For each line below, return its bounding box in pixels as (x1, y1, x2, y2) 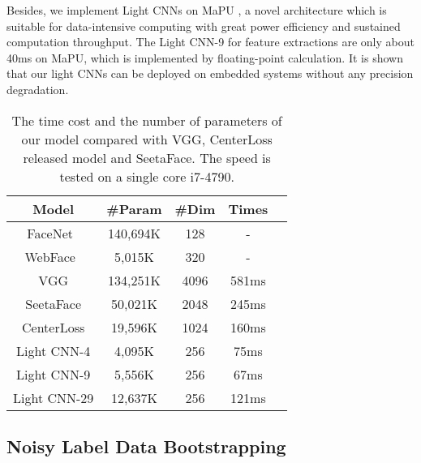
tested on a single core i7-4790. (59, 166, 234, 186)
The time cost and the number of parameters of (11, 110, 282, 130)
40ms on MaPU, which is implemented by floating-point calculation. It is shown (6, 49, 403, 66)
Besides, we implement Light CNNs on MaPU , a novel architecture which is (6, 2, 387, 18)
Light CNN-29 (13, 388, 94, 407)
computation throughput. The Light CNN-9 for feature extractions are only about (6, 33, 415, 50)
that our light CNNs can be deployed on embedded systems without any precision (6, 65, 414, 82)
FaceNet (27, 223, 73, 242)
